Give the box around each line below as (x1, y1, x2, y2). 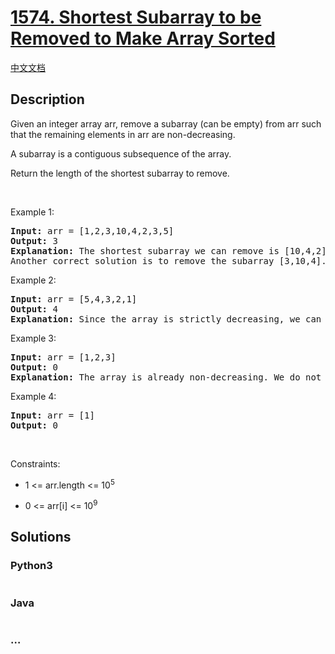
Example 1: (10, 206, 55, 218)
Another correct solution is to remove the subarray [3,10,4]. (10, 255, 327, 266)
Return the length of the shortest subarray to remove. (10, 167, 230, 179)
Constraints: (10, 457, 61, 470)
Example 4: (10, 390, 57, 402)
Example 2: (10, 274, 57, 286)
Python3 (10, 559, 53, 573)
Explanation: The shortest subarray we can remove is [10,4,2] (10, 245, 327, 256)
